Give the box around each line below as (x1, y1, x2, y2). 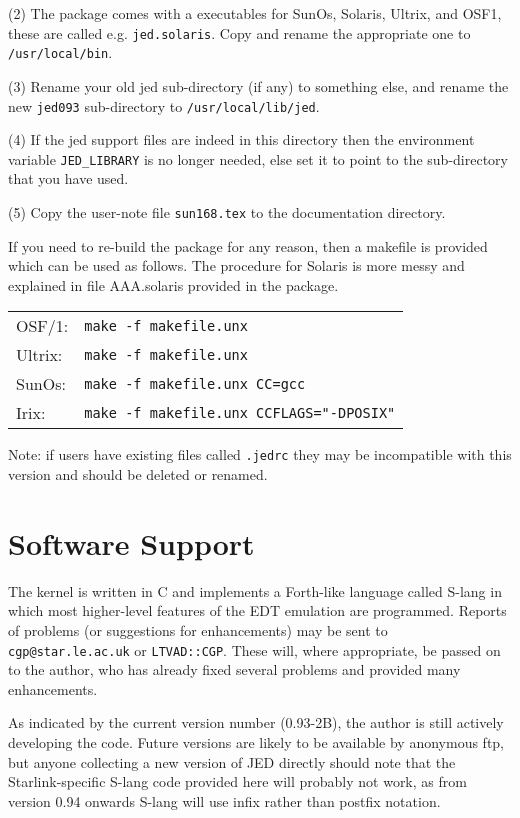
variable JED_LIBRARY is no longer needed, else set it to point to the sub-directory (8, 148, 508, 169)
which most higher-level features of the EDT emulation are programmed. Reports (8, 600, 507, 621)
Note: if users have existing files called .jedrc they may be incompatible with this (8, 444, 512, 465)
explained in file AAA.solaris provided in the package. (8, 274, 339, 295)
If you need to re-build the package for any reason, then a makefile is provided (8, 235, 488, 256)
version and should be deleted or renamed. (8, 464, 268, 485)
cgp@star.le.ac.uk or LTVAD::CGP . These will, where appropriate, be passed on (8, 639, 501, 660)
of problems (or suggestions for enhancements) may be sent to (8, 620, 388, 640)
